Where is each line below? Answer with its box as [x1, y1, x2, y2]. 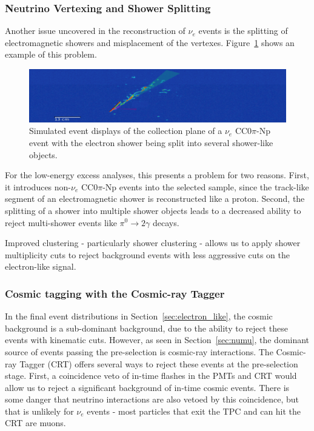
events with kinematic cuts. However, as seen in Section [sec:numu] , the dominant [5, 333, 310, 346]
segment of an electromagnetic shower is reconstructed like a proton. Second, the [5, 192, 305, 205]
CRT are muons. [5, 416, 66, 429]
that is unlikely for [5, 404, 74, 417]
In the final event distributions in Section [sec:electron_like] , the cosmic [5, 310, 273, 322]
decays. [152, 216, 179, 229]
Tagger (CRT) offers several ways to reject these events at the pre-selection [19, 357, 298, 370]
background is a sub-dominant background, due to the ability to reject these [5, 321, 289, 334]
